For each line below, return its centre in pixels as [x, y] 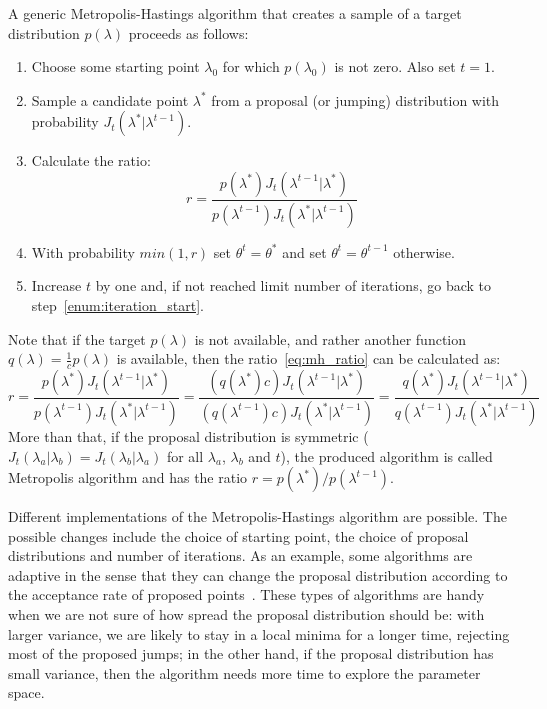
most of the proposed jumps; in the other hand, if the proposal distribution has [251, 653]
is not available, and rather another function [330, 338]
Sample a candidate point [110, 99]
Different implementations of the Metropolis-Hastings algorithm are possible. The [257, 516]
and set [304, 251]
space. [26, 692]
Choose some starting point [115, 66]
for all [185, 455]
